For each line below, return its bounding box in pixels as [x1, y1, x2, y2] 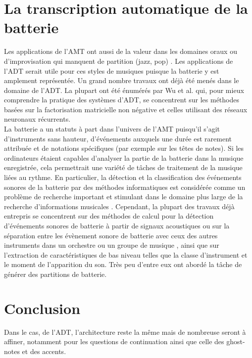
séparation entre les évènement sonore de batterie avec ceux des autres [4, 230, 218, 240]
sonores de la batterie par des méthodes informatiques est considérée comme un [4, 181, 246, 192]
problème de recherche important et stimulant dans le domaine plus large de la [4, 191, 243, 202]
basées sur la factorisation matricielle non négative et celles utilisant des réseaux [4, 104, 248, 114]
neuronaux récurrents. [4, 114, 71, 124]
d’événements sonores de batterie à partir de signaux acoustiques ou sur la [4, 221, 230, 230]
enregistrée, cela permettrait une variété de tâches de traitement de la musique [4, 162, 243, 173]
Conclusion [4, 298, 81, 318]
